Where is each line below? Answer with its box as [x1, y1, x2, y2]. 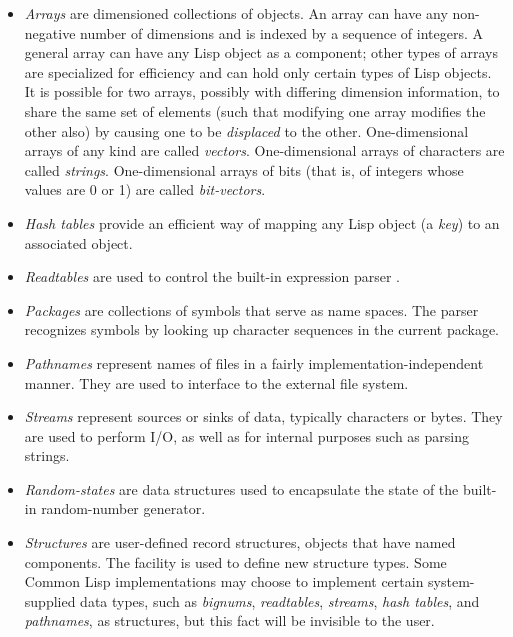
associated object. [24, 232, 133, 253]
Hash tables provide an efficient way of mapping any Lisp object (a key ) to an [24, 212, 500, 233]
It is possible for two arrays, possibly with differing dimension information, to [24, 81, 500, 102]
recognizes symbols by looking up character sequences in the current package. [24, 319, 500, 340]
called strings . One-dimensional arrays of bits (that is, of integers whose [24, 159, 464, 180]
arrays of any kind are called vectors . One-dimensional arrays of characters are [24, 140, 505, 161]
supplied [24, 590, 76, 611]
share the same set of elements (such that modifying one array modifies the [24, 100, 486, 121]
